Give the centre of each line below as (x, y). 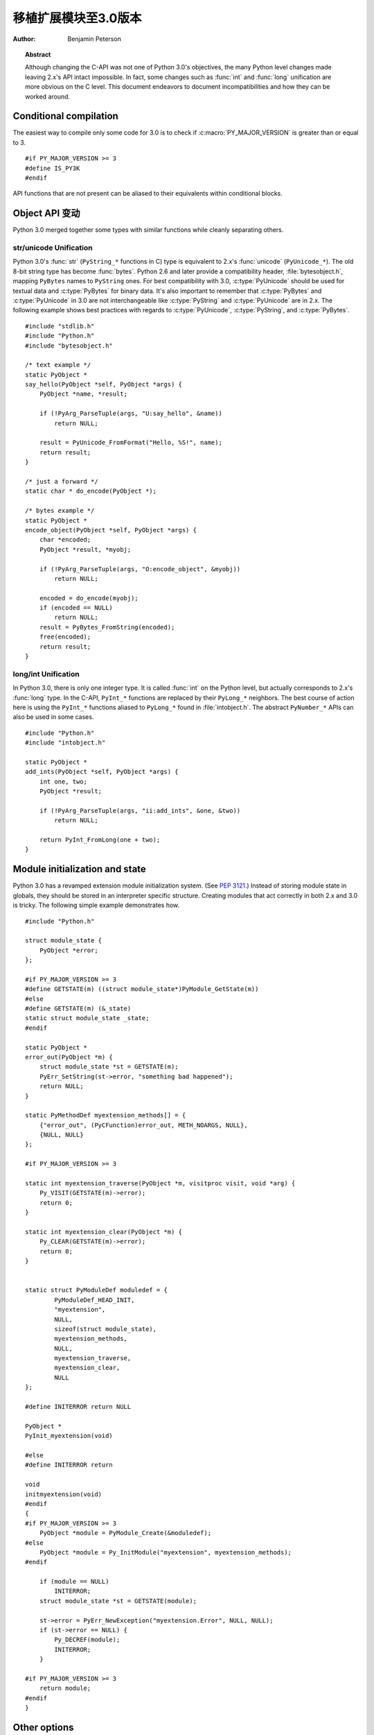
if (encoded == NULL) (76, 608)
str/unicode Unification (53, 248)
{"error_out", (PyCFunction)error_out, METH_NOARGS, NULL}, (144, 1125)
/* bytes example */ (60, 511)
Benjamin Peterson (94, 39)
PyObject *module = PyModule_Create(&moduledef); (125, 1533)
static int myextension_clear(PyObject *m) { (104, 1232)
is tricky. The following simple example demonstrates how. (96, 905)
